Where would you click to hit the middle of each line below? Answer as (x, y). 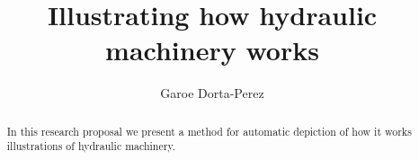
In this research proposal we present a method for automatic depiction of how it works (209, 131)
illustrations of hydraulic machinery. (91, 146)
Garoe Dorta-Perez (212, 93)
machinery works (212, 50)
